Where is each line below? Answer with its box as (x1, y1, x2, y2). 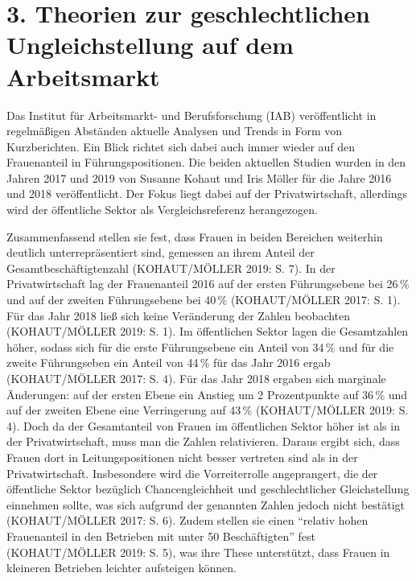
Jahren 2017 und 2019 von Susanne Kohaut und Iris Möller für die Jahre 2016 (6, 169, 392, 186)
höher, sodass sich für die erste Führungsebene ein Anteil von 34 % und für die (6, 338, 394, 355)
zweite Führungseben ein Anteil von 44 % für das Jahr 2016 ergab (6, 354, 331, 371)
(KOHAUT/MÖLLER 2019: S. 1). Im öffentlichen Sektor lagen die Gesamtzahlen (6, 323, 409, 340)
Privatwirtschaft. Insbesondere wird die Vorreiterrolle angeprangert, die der (6, 464, 378, 481)
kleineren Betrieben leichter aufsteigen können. (6, 559, 237, 576)
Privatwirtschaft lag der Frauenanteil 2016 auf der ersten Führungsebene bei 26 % (6, 275, 410, 292)
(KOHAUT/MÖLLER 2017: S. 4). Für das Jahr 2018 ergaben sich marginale (6, 370, 386, 386)
